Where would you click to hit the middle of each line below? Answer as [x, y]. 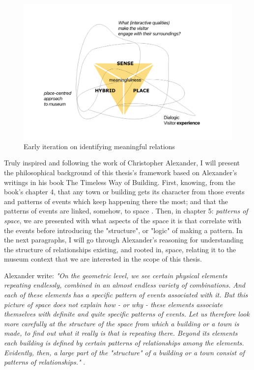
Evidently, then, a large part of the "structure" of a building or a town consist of [124, 352]
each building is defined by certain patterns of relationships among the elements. [124, 343]
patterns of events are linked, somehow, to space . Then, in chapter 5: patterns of [126, 211]
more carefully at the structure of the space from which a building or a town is [122, 323]
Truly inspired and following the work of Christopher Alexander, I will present [122, 163]
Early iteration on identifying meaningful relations [99, 146]
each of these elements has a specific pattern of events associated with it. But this [126, 295]
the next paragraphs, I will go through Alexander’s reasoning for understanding [124, 240]
